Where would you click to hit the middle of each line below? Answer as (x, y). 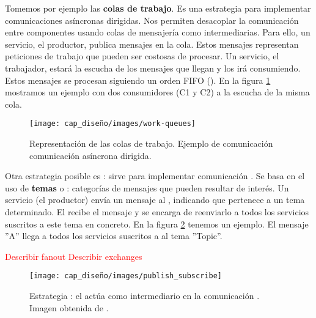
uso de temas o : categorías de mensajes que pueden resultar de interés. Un (147, 187)
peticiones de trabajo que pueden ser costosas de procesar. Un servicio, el (142, 56)
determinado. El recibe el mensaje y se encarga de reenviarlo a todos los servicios (157, 211)
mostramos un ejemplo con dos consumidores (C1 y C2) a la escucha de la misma (157, 92)
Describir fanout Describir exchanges (74, 256)
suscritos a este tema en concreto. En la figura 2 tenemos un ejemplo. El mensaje (157, 224)
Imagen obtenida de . (69, 307)
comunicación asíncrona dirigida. (90, 155)
